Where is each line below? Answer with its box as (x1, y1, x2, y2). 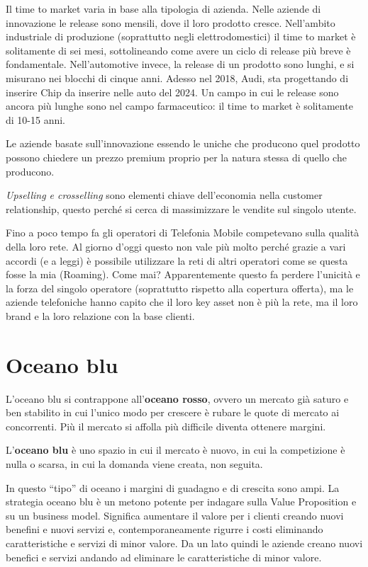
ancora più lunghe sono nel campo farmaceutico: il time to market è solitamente (6, 98, 353, 113)
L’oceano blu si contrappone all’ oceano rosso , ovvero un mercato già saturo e (6, 391, 349, 406)
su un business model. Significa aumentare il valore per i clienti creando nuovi (6, 508, 344, 522)
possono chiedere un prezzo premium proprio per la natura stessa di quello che (6, 149, 347, 164)
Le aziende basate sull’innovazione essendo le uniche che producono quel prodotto (6, 136, 360, 151)
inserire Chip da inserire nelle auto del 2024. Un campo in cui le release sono (6, 84, 339, 99)
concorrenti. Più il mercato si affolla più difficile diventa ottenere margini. (6, 418, 326, 433)
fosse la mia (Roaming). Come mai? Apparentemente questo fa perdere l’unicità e (6, 267, 360, 282)
